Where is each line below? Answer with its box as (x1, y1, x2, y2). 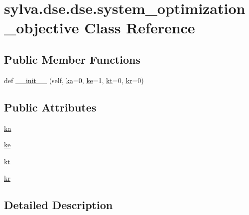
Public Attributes (4, 99, 97, 114)
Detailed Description (4, 197, 113, 213)
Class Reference (84, 17, 195, 38)
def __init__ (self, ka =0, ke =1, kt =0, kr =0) (4, 75, 144, 85)
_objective (4, 17, 79, 38)
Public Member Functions (4, 51, 140, 67)
